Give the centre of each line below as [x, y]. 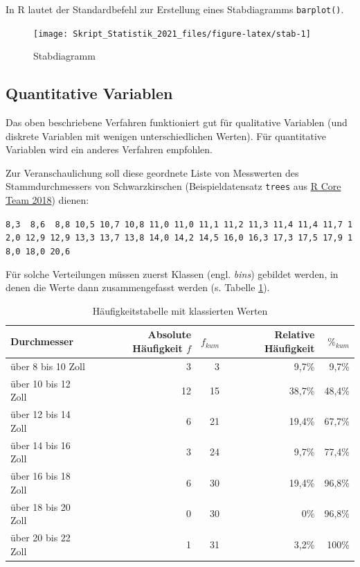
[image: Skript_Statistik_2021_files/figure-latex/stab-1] [172, 34]
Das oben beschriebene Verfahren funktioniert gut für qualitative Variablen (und [177, 122]
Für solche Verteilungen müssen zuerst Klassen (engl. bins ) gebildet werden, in [172, 273]
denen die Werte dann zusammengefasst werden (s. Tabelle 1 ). [138, 287]
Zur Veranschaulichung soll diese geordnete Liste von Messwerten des [152, 172]
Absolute [170, 334]
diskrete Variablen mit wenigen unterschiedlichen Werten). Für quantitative [166, 136]
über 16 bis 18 [40, 476]
